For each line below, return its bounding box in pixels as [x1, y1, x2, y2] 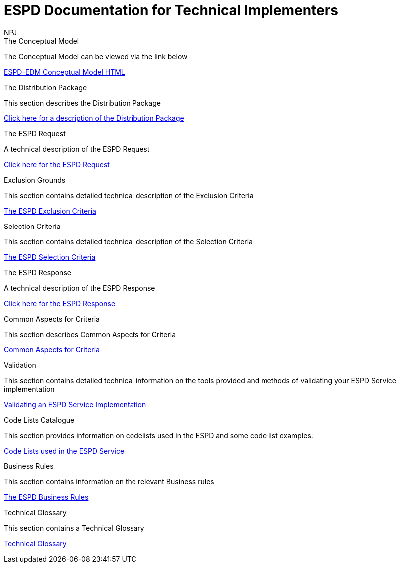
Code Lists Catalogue [4, 415, 75, 424]
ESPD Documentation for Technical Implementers [4, 2, 338, 19]
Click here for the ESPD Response [4, 299, 116, 308]
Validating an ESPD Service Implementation [4, 400, 146, 409]
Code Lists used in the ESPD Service [4, 446, 125, 455]
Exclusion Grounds [4, 175, 66, 184]
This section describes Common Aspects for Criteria [4, 330, 176, 339]
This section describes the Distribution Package [4, 98, 161, 107]
